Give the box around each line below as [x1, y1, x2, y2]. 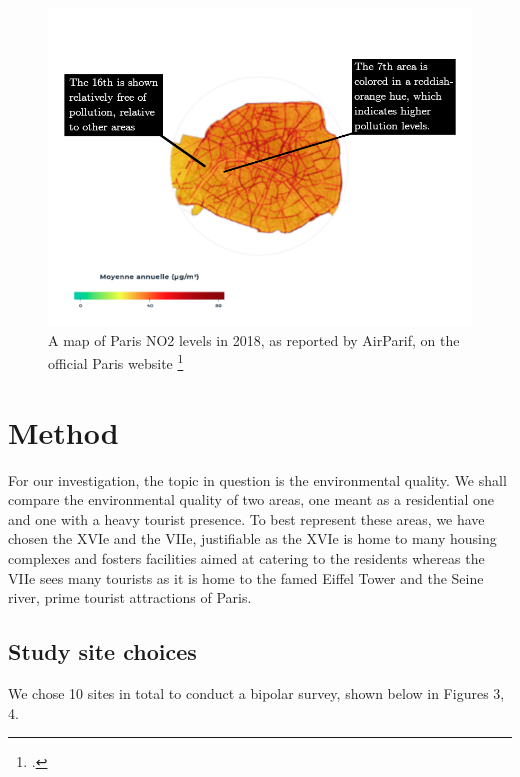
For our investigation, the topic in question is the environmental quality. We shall [8, 469, 507, 490]
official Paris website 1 [48, 350, 184, 373]
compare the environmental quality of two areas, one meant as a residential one [8, 489, 495, 510]
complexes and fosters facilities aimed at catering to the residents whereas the [8, 547, 485, 568]
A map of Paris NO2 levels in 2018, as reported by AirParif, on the [48, 329, 460, 350]
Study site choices [8, 636, 197, 667]
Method [8, 411, 119, 452]
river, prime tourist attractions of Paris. [8, 587, 252, 608]
